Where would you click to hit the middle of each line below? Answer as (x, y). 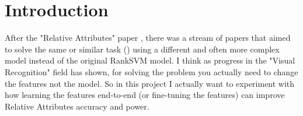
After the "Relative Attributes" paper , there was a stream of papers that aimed (148, 38)
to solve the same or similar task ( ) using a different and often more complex (142, 49)
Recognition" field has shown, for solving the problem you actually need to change (151, 71)
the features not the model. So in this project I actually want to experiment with (150, 83)
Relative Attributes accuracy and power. (77, 106)
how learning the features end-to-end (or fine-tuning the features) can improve (145, 95)
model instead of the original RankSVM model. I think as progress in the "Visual (150, 60)
